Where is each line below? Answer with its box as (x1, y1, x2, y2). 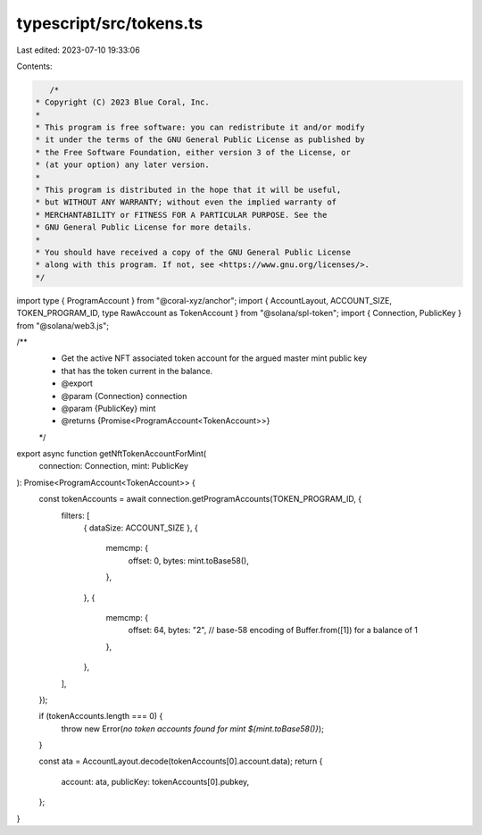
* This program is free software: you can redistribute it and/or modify (35, 122, 365, 133)
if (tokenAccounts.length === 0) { (38, 711, 163, 722)
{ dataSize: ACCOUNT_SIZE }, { (83, 522, 198, 533)
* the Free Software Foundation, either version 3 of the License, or (35, 147, 352, 157)
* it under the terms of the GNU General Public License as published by (35, 135, 365, 145)
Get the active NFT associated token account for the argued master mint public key (61, 353, 368, 363)
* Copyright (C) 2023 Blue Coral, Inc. (35, 97, 210, 107)
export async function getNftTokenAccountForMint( (16, 448, 207, 459)
